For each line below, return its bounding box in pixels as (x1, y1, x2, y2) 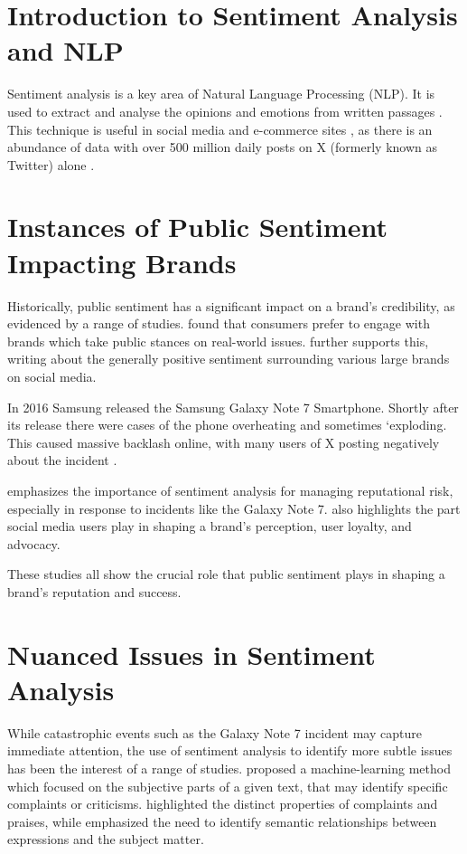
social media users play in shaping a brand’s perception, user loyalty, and (7, 517, 412, 536)
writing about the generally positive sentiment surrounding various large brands (7, 349, 450, 368)
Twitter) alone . (7, 155, 95, 174)
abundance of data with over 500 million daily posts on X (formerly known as (7, 138, 437, 157)
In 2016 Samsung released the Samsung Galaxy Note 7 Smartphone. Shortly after (7, 397, 459, 416)
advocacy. (7, 534, 61, 553)
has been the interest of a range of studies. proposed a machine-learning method (7, 759, 451, 777)
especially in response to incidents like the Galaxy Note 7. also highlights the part (7, 498, 461, 517)
